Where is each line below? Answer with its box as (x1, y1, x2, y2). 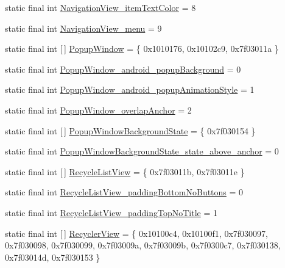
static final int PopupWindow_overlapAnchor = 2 (5, 103, 192, 116)
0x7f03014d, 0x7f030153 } (5, 250, 100, 263)
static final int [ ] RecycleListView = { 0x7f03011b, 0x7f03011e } (5, 165, 245, 178)
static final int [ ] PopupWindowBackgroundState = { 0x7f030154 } (5, 124, 256, 137)
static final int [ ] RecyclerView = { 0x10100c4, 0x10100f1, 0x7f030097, (5, 226, 268, 239)
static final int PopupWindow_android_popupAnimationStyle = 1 (5, 83, 255, 96)
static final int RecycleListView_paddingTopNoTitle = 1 (5, 206, 218, 219)
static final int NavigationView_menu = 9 (5, 21, 162, 34)
